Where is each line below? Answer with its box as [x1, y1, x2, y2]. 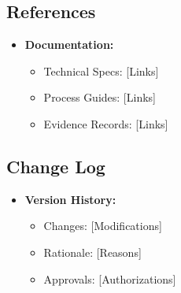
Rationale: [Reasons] [43, 243, 142, 260]
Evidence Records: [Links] [43, 115, 168, 132]
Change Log [6, 154, 105, 178]
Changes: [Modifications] [43, 217, 162, 234]
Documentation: [24, 36, 114, 53]
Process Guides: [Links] [43, 89, 156, 106]
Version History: [24, 191, 116, 207]
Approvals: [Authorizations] [43, 270, 176, 287]
